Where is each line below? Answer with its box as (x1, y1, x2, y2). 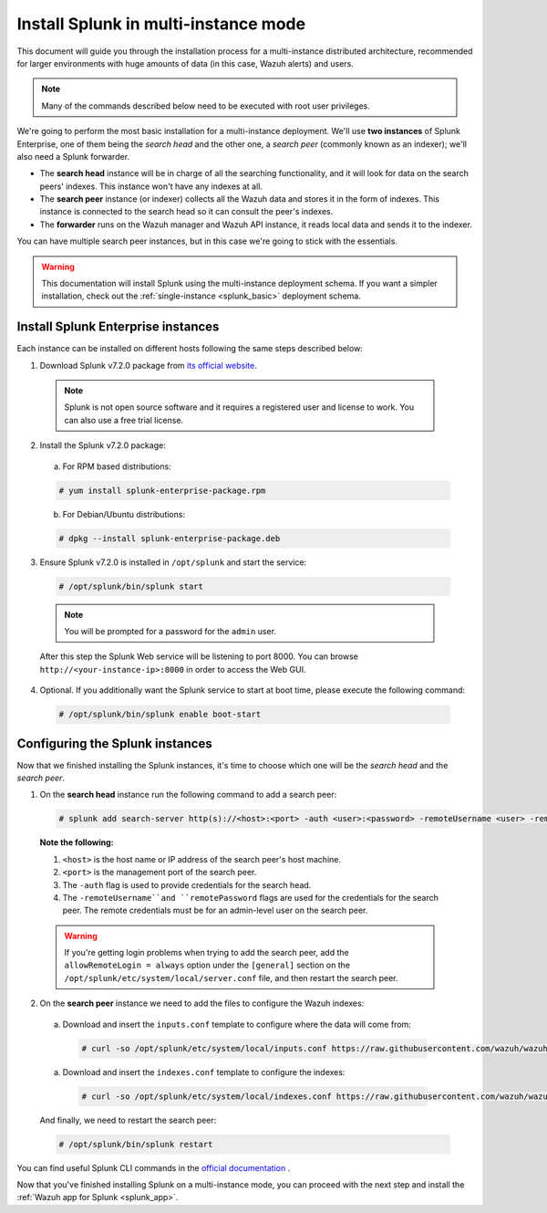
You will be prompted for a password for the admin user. (64, 625, 277, 636)
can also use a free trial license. (64, 414, 184, 425)
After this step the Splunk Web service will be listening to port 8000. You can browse (39, 651, 359, 662)
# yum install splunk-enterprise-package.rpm (58, 485, 266, 496)
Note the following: (39, 837, 114, 848)
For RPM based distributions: (62, 461, 172, 472)
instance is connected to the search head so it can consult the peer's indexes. (39, 206, 334, 217)
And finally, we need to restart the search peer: (39, 1114, 217, 1125)
